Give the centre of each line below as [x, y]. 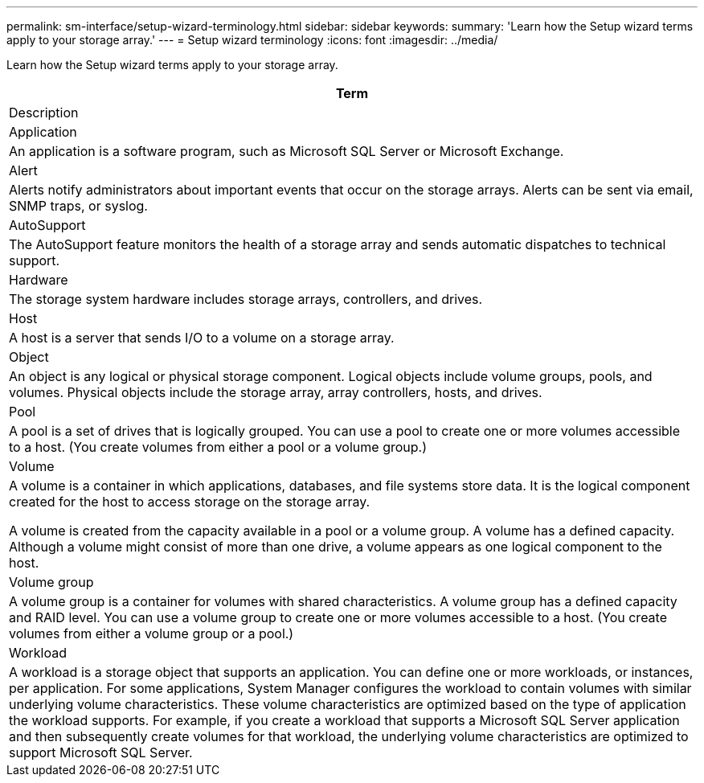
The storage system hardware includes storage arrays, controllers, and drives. [246, 299]
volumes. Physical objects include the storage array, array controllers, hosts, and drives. [276, 392]
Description [44, 113]
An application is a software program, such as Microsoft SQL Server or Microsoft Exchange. [287, 151]
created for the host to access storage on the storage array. [190, 502]
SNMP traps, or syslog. [78, 206]
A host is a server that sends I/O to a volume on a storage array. [202, 338]
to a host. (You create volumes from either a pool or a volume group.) [218, 447]
